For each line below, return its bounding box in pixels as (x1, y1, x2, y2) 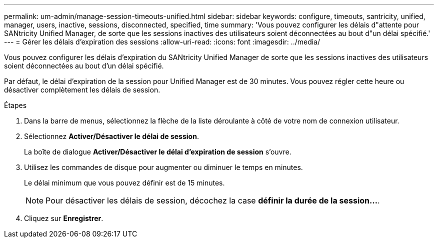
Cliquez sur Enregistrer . (24, 214, 103, 222)
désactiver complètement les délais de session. (4, 85, 160, 94)
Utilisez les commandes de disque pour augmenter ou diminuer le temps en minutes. (24, 163, 303, 171)
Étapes (4, 101, 27, 109)
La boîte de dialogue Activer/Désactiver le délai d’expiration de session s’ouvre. (24, 147, 291, 156)
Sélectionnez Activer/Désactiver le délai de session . (24, 132, 199, 140)
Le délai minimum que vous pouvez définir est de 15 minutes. (24, 178, 225, 187)
